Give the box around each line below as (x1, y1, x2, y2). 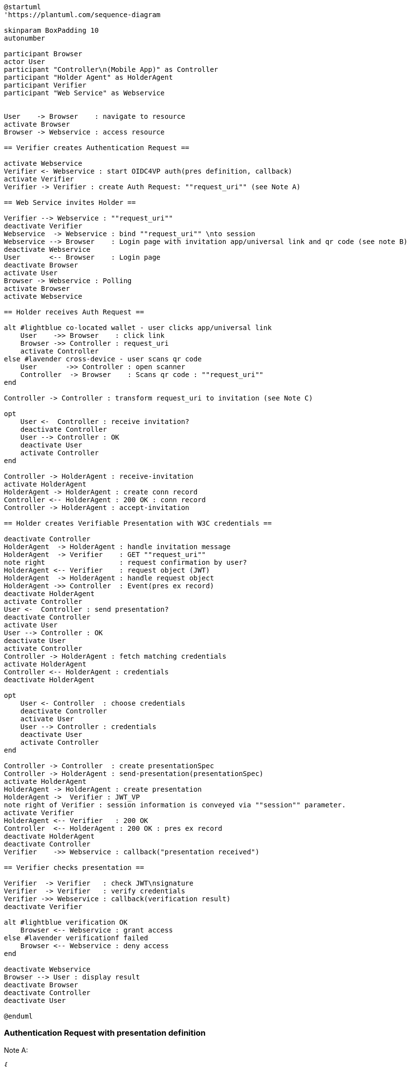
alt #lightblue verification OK (4, 918, 128, 926)
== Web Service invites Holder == (4, 199, 136, 206)
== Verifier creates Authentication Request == (4, 144, 190, 152)
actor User (4, 58, 45, 66)
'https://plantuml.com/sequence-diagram (4, 11, 161, 19)
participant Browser (4, 50, 83, 58)
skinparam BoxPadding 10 (4, 26, 99, 34)
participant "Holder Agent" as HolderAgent (4, 73, 173, 81)
